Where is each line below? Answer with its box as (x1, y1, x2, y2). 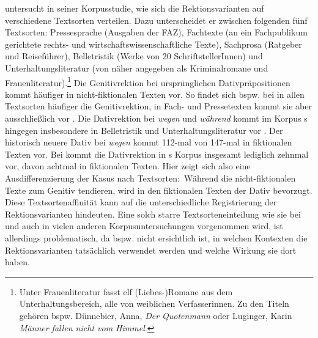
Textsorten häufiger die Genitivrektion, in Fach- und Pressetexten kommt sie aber (5, 100, 312, 112)
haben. (5, 255, 30, 268)
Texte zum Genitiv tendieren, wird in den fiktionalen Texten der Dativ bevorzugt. (5, 183, 312, 196)
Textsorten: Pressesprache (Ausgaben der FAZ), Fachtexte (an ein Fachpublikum (5, 26, 308, 39)
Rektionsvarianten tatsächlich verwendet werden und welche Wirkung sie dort (5, 243, 297, 256)
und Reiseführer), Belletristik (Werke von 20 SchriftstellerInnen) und (5, 50, 263, 62)
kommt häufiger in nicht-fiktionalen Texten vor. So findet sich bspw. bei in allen (5, 87, 305, 100)
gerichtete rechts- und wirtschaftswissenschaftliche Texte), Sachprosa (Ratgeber (5, 37, 302, 50)
